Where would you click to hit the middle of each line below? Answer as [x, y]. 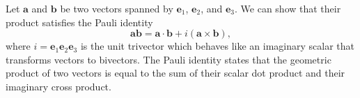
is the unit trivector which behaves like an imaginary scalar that [218, 46]
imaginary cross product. [58, 86]
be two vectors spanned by [117, 8]
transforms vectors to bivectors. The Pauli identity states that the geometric [169, 59]
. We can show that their [288, 8]
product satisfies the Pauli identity [79, 22]
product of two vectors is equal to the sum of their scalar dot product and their [175, 73]
